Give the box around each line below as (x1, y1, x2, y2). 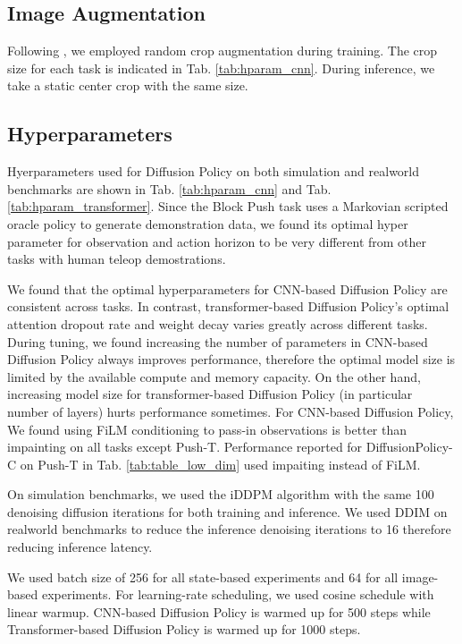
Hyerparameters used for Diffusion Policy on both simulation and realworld (7, 162, 420, 181)
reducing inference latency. (7, 538, 153, 556)
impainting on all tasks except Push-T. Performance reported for (7, 437, 363, 456)
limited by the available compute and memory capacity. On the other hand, (7, 367, 421, 386)
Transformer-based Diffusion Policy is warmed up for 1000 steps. (7, 620, 361, 639)
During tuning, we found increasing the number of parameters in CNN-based (7, 332, 428, 351)
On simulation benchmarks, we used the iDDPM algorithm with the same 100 (7, 485, 434, 504)
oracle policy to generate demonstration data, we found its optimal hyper (7, 214, 408, 233)
